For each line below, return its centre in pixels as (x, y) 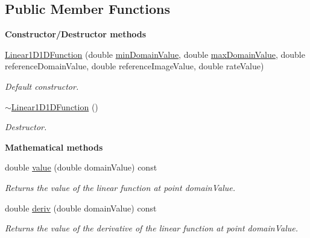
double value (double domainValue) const (81, 167)
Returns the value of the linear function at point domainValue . (120, 187)
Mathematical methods (54, 147)
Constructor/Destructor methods (76, 34)
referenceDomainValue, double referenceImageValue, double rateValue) (134, 66)
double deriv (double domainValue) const (81, 208)
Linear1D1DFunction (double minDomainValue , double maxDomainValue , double (155, 54)
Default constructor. (42, 86)
